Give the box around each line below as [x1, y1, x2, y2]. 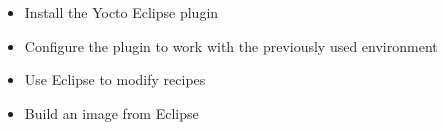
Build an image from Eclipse [24, 102, 199, 123]
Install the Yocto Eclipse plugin [24, 2, 219, 22]
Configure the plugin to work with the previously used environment [24, 35, 438, 56]
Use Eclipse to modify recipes [24, 69, 206, 90]
